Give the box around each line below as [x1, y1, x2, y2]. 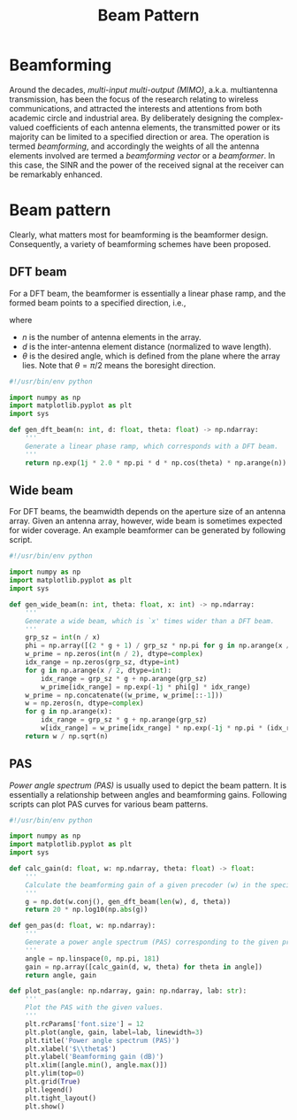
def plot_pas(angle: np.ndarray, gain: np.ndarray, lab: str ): [9, 986, 247, 996]
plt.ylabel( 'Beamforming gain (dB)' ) [25, 1053, 164, 1062]
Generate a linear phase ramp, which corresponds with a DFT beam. [25, 442, 278, 451]
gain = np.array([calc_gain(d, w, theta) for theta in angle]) [25, 962, 263, 971]
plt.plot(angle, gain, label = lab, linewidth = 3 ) [25, 1028, 203, 1037]
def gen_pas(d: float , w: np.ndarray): [9, 922, 156, 931]
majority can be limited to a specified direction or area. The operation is [9, 131, 270, 142]
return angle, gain [25, 970, 97, 979]
